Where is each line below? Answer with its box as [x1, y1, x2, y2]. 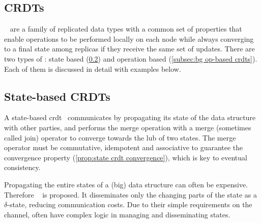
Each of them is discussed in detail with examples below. [4, 63, 181, 74]
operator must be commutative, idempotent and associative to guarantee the [4, 142, 243, 153]
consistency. [4, 162, 41, 173]
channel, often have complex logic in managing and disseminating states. [4, 209, 230, 219]
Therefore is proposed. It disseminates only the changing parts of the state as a [4, 189, 257, 200]
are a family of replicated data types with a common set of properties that [10, 23, 242, 34]
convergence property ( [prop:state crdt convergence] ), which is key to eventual [4, 152, 247, 162]
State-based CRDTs [4, 88, 110, 104]
